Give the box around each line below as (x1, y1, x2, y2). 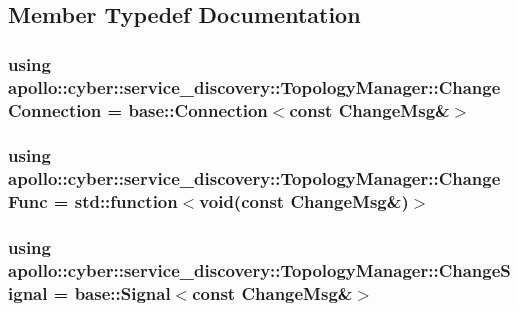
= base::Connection (107, 97, 268, 122)
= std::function (53, 189, 178, 214)
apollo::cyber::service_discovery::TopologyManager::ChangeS (8, 258, 511, 282)
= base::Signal (53, 280, 171, 305)
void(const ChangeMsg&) (199, 189, 409, 214)
